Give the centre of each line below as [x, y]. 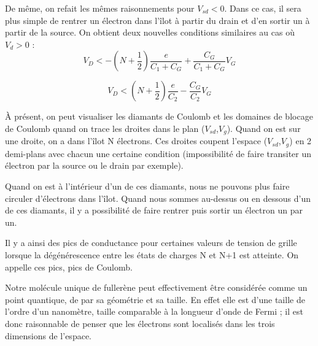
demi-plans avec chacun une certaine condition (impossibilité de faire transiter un [158, 153]
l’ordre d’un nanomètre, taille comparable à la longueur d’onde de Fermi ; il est [154, 311]
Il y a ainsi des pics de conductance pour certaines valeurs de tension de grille [151, 243]
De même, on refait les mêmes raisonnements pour [100, 8]
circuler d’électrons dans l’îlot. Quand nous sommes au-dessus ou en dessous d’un [158, 198]
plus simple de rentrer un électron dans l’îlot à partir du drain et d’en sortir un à [157, 20]
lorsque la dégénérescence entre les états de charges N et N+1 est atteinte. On [152, 255]
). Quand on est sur [264, 128]
